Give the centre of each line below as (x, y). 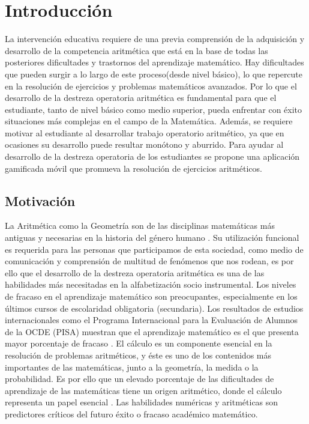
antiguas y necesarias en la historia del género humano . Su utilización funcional (152, 238)
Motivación (40, 200)
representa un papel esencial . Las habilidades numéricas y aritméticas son (142, 402)
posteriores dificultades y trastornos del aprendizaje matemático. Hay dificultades (154, 62)
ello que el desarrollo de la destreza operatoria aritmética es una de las (135, 272)
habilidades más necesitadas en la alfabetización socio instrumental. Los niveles (151, 284)
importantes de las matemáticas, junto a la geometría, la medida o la (132, 367)
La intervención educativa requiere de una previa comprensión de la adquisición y (155, 39)
